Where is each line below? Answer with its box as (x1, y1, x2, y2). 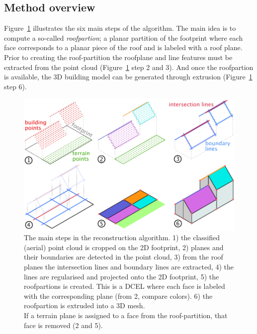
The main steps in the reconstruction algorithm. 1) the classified (24, 232, 220, 243)
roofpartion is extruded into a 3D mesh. (24, 300, 145, 311)
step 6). (4, 81, 27, 91)
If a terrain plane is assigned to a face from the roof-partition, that (24, 310, 228, 320)
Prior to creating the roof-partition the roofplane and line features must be (4, 52, 233, 62)
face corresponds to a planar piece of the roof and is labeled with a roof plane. (4, 42, 243, 53)
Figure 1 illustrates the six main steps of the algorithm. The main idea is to (4, 23, 236, 33)
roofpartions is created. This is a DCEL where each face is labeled (24, 281, 225, 291)
